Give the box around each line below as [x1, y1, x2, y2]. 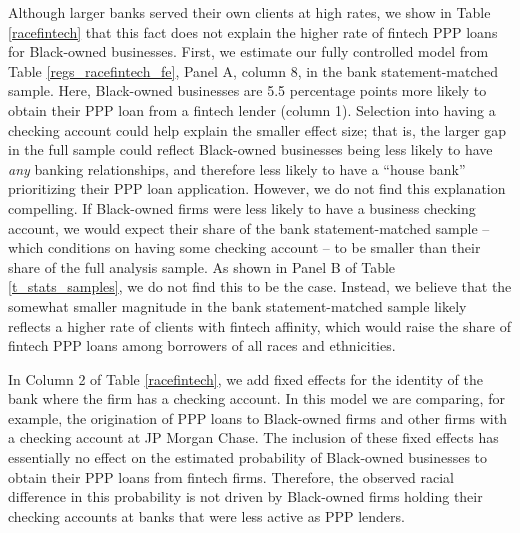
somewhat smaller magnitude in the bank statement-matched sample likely [8, 295, 467, 316]
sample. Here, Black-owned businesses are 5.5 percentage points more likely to [8, 80, 487, 101]
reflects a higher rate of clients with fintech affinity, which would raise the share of [8, 315, 511, 336]
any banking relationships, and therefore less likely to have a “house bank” [8, 158, 466, 179]
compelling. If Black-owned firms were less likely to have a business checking [8, 197, 476, 218]
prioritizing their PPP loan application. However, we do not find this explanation [8, 178, 506, 199]
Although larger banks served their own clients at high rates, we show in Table [8, 2, 491, 22]
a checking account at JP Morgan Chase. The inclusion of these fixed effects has [8, 427, 499, 448]
